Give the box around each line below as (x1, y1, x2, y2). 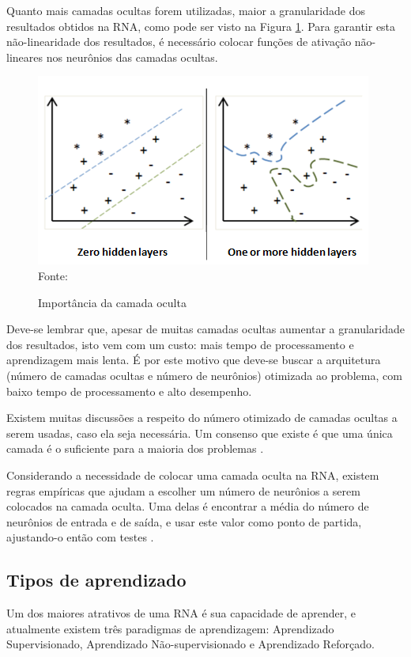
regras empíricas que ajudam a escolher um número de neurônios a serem (6, 482, 360, 499)
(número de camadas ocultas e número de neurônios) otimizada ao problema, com (6, 366, 402, 383)
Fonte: (38, 267, 68, 283)
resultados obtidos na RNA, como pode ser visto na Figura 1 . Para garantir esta (6, 17, 396, 34)
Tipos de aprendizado (6, 568, 187, 592)
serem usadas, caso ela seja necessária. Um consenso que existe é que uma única (6, 424, 393, 441)
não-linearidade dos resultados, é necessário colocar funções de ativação (6, 33, 352, 50)
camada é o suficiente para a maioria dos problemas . (6, 440, 264, 457)
